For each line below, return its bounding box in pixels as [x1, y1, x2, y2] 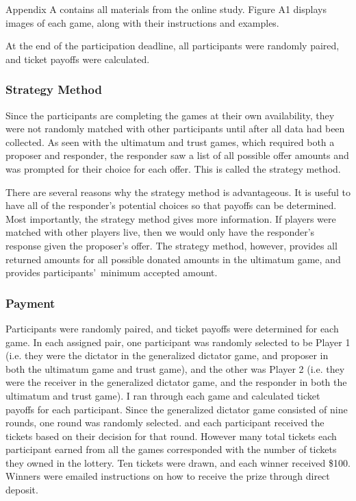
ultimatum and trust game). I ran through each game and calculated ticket [5, 388, 320, 402]
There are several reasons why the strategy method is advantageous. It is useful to [5, 184, 351, 199]
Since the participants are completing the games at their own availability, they [5, 108, 335, 122]
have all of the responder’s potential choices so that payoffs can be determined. [5, 198, 337, 212]
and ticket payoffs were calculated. [5, 51, 150, 66]
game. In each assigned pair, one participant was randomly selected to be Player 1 [5, 334, 351, 349]
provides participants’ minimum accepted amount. [5, 265, 218, 280]
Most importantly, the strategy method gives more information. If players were [5, 211, 336, 225]
